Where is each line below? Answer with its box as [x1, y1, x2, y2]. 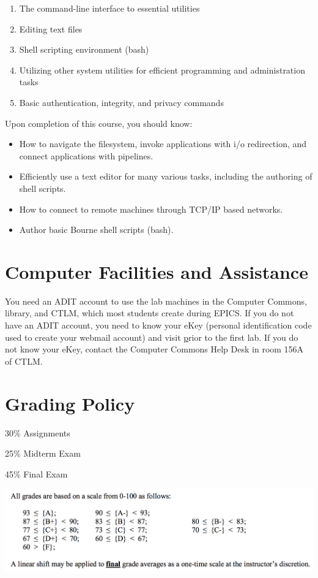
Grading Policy [5, 390, 135, 416]
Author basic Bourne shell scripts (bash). [19, 223, 174, 236]
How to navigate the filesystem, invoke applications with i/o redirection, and [19, 137, 307, 150]
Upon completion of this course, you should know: [5, 116, 193, 129]
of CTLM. [5, 354, 43, 367]
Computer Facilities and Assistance [5, 259, 308, 284]
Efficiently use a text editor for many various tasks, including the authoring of [19, 170, 312, 183]
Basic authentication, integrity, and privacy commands [19, 96, 224, 108]
